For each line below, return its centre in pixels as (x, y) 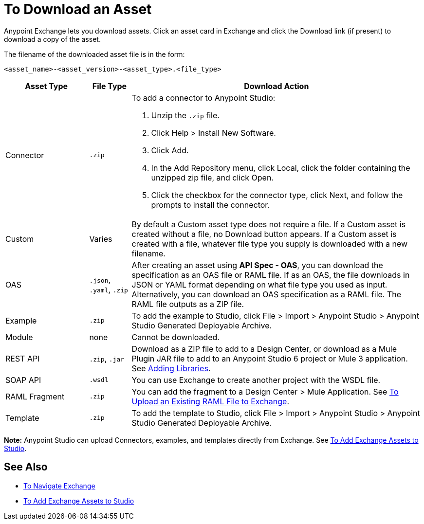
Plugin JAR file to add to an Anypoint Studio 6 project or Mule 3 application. (270, 358)
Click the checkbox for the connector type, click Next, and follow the (277, 195)
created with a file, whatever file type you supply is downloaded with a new (270, 244)
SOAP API (23, 380)
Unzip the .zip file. (185, 115)
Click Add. (170, 150)
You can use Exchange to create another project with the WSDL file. (256, 380)
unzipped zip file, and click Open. (212, 177)
